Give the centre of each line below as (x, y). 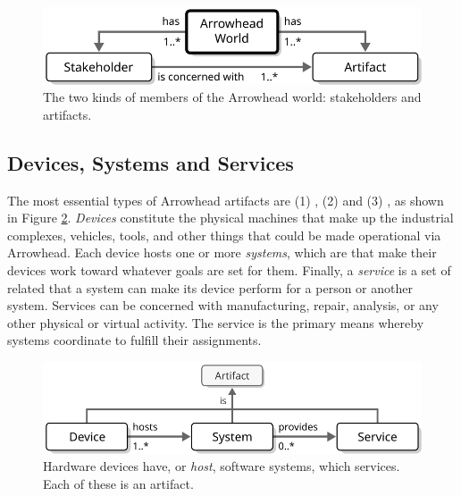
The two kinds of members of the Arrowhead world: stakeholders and (232, 97)
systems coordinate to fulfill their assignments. (134, 340)
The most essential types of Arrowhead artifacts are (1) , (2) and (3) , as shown (226, 200)
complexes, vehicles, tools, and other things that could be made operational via (224, 235)
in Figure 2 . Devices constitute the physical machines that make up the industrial (230, 218)
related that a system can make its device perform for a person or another (210, 287)
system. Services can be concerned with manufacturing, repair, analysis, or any (223, 305)
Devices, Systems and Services (151, 162)
